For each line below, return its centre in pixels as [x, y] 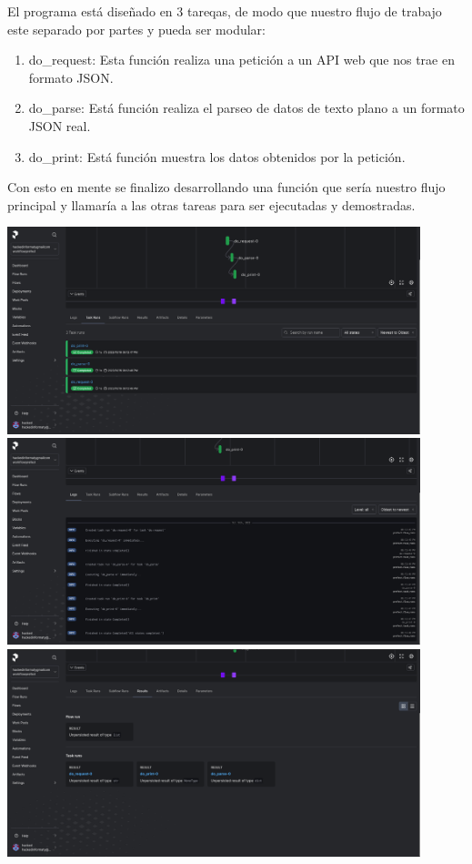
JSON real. [60, 125]
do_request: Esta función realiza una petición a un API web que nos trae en [241, 60]
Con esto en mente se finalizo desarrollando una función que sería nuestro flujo [226, 187]
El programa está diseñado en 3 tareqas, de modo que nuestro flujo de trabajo [225, 11]
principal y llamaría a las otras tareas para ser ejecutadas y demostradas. [211, 204]
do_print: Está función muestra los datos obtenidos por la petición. [217, 156]
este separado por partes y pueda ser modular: [137, 29]
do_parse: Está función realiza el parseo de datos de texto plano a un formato [246, 108]
